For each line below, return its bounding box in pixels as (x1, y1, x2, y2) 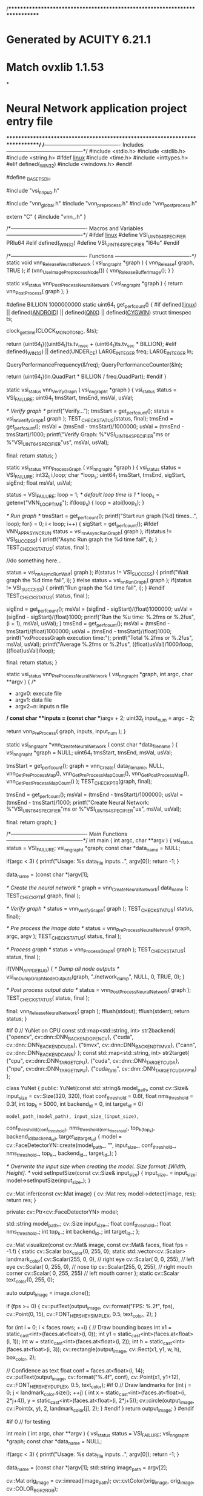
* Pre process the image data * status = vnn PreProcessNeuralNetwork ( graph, (6, 925, 191, 933)
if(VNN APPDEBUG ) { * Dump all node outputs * (6, 965, 120, 974)
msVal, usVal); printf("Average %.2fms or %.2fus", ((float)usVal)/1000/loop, (6, 640, 194, 648)
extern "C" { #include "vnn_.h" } (6, 213, 87, 221)
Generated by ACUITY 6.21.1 (6, 33, 151, 47)
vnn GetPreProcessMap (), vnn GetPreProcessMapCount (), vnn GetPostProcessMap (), (6, 770, 189, 779)
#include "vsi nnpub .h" (6, 187, 59, 196)
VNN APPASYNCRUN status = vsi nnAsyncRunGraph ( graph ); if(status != (6, 528, 173, 537)
